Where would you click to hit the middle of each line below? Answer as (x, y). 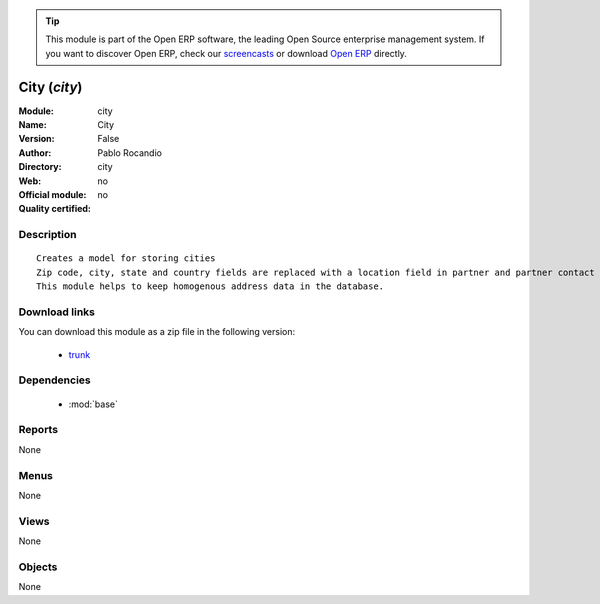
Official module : (52, 195)
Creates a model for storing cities (126, 258)
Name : (32, 125)
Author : (35, 152)
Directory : (40, 167)
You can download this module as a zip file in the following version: (157, 332)
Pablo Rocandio (129, 152)
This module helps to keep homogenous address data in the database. (210, 286)
